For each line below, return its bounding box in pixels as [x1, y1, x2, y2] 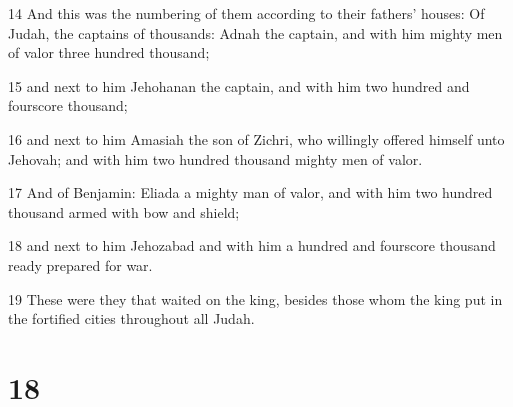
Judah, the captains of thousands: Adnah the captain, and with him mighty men [8, 22, 503, 43]
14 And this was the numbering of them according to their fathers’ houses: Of [8, 3, 485, 23]
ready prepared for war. [8, 254, 153, 275]
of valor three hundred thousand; [8, 42, 210, 63]
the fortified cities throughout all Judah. [8, 308, 255, 329]
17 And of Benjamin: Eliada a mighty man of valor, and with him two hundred [8, 182, 493, 203]
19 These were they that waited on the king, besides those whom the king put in [8, 288, 503, 309]
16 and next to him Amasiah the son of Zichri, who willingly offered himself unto [8, 128, 505, 149]
